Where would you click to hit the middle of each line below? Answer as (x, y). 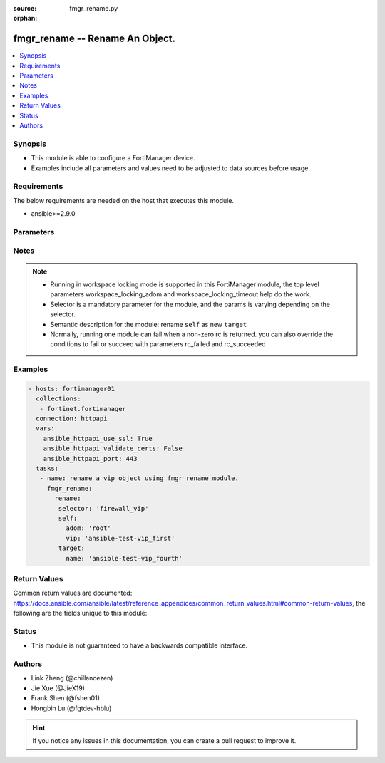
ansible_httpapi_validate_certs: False (113, 448)
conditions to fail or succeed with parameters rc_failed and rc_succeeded (158, 344)
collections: (58, 399)
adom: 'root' (88, 528)
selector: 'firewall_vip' (103, 508)
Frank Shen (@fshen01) (65, 698)
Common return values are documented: (73, 593)
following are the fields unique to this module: (80, 613)
